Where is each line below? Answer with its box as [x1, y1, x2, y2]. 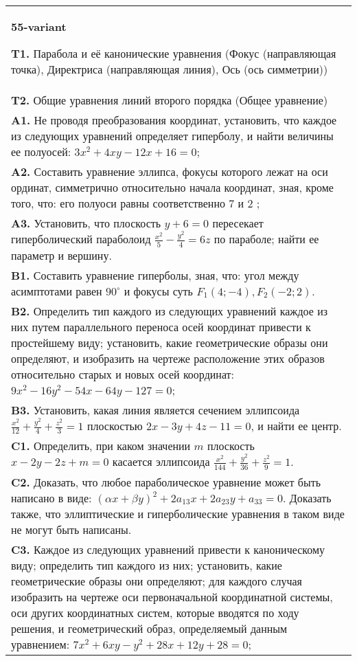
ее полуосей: [11, 144, 71, 159]
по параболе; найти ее [214, 231, 319, 247]
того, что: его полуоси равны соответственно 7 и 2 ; [11, 195, 260, 211]
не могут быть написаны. [11, 521, 132, 537]
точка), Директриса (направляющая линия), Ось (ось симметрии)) [11, 61, 328, 77]
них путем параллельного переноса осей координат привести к [11, 318, 311, 335]
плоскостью [87, 417, 143, 434]
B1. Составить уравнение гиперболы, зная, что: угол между [11, 267, 299, 283]
